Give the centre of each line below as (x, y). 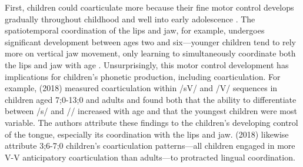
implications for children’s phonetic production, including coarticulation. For (143, 76)
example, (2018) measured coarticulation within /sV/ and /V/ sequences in (141, 88)
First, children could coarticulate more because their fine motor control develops (149, 7)
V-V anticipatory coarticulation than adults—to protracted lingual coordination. (150, 157)
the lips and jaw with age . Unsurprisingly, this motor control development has (147, 64)
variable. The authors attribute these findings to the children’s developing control (151, 122)
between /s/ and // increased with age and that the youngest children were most (151, 111)
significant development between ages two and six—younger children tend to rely (150, 41)
